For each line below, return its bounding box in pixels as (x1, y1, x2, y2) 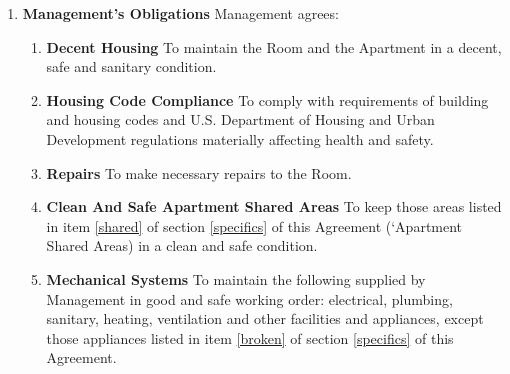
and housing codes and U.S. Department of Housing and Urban (46, 109, 435, 130)
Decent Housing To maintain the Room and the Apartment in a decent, (46, 36, 502, 57)
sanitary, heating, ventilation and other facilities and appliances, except (46, 308, 484, 329)
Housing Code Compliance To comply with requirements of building (46, 89, 489, 110)
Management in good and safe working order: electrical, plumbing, (46, 288, 453, 309)
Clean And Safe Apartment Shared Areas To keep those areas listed (46, 196, 502, 217)
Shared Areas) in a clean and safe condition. (46, 235, 318, 256)
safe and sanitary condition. (46, 56, 217, 77)
